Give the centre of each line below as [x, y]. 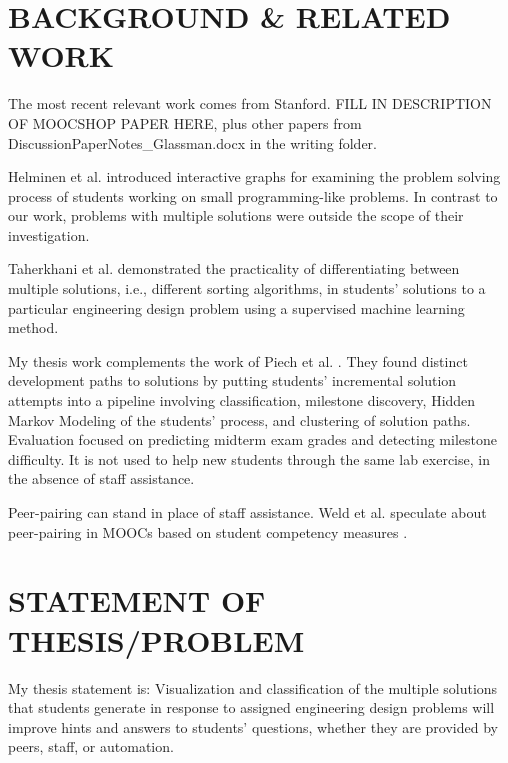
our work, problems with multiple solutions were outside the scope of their [236, 215]
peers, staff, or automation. [91, 746]
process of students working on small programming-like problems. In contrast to [253, 195]
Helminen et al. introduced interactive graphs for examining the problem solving [254, 176]
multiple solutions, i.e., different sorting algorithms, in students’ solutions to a [247, 288]
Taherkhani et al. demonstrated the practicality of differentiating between [234, 268]
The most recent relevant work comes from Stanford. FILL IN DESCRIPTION [250, 103]
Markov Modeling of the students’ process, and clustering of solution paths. [239, 419]
